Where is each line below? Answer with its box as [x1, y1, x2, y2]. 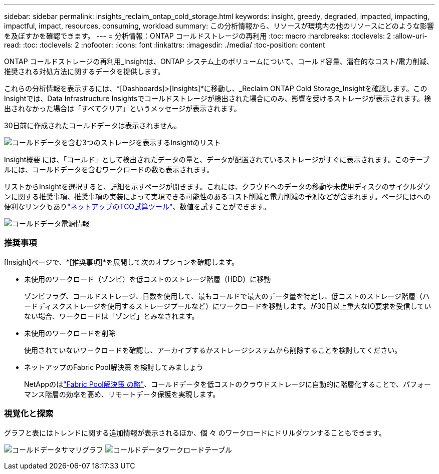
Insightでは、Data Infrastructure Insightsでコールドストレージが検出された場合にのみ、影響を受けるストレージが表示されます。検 [4, 94, 431, 103]
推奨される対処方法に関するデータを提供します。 [4, 67, 165, 76]
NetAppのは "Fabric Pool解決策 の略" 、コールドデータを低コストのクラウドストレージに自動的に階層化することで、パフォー [24, 379, 431, 388]
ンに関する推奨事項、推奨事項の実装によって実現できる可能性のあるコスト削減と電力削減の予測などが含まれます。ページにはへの [4, 192, 430, 201]
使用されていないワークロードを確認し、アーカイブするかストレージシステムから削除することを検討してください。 [24, 345, 402, 354]
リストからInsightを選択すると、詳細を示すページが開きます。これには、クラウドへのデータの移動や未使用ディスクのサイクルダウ [4, 182, 431, 191]
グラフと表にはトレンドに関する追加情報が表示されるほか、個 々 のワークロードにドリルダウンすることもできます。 [4, 428, 386, 437]
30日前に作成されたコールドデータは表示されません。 [4, 121, 181, 130]
